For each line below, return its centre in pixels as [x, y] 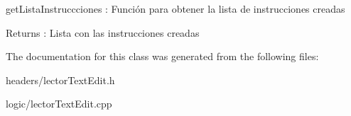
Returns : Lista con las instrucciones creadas [103, 32]
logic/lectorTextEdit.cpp [59, 104]
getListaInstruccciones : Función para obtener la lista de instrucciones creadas [175, 8]
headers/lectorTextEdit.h [60, 80]
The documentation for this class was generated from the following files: [162, 56]
